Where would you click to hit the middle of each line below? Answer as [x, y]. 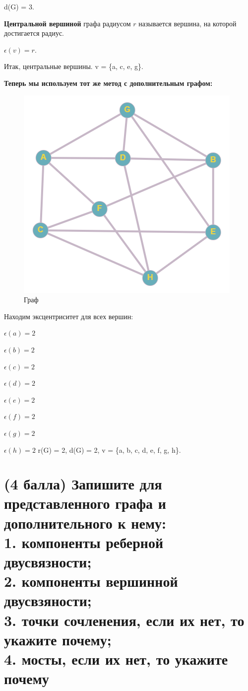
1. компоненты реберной [84, 542]
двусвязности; [48, 562]
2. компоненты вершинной [91, 581]
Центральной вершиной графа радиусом [67, 23]
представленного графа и [85, 503]
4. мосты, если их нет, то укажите [116, 658]
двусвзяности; [48, 600]
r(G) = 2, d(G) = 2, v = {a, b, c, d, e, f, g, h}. [109, 449]
